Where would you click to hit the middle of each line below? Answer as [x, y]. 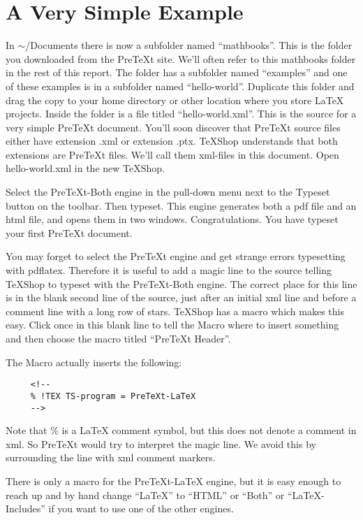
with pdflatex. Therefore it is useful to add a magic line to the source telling [169, 270]
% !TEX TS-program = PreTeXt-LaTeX [113, 396]
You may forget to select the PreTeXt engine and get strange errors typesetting [176, 256]
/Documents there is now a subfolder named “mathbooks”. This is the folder [189, 45]
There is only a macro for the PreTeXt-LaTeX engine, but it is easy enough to [173, 481]
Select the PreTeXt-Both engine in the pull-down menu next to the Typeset [168, 192]
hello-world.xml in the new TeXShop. [85, 168]
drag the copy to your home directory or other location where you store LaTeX [175, 100]
